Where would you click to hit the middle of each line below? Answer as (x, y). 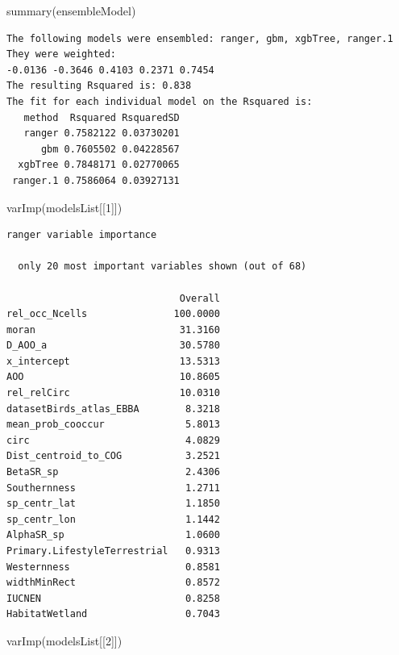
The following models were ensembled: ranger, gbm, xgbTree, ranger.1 (200, 38)
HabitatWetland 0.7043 (113, 614)
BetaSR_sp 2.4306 (113, 472)
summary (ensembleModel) (71, 10)
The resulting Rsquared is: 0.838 (99, 86)
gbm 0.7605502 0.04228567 (110, 149)
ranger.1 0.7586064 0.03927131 (96, 180)
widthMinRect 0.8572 (113, 583)
